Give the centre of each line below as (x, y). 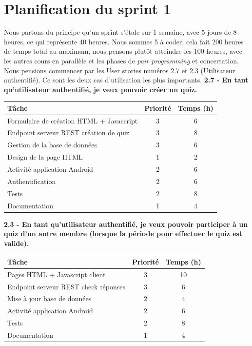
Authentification (32, 181)
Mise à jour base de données (49, 298)
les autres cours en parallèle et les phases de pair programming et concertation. (121, 60)
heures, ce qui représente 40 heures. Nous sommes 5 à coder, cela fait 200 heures (124, 41)
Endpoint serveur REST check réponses (67, 286)
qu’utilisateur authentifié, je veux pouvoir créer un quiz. (101, 89)
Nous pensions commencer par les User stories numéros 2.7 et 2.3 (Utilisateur (120, 70)
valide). (17, 243)
